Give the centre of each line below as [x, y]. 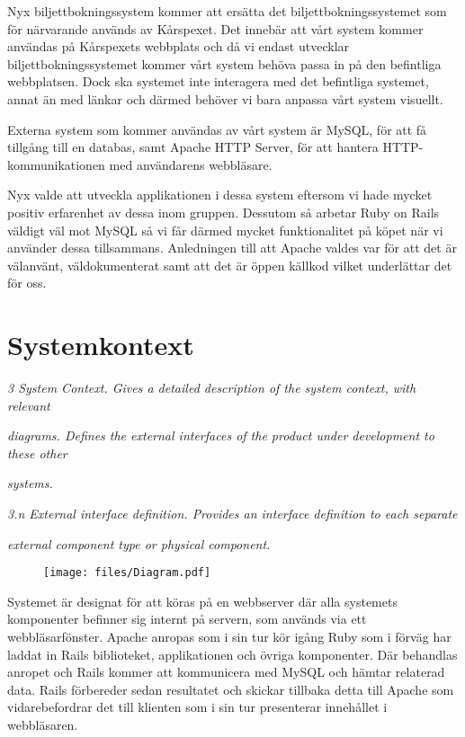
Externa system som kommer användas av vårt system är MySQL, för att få [217, 129]
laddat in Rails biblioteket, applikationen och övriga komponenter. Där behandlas [232, 654]
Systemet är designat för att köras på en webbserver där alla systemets [202, 601]
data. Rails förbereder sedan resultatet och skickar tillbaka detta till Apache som [231, 689]
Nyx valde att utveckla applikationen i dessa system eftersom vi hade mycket [220, 195]
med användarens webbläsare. [191, 164]
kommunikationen [56, 164]
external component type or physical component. [139, 543]
